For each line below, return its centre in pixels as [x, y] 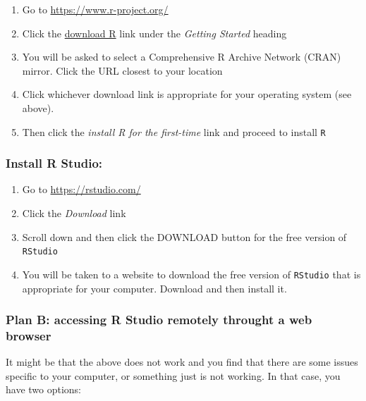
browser [29, 335]
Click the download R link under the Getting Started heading [154, 33]
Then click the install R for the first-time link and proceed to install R [174, 131]
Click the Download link [74, 213]
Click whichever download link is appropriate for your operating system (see [187, 94]
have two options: [44, 389]
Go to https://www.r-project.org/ [95, 9]
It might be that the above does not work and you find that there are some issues [182, 362]
